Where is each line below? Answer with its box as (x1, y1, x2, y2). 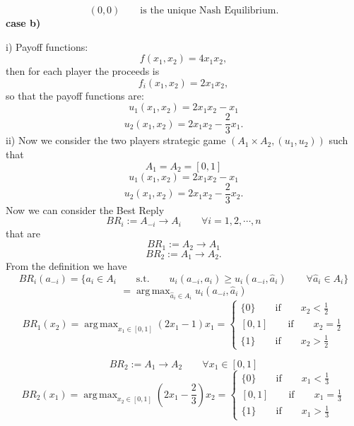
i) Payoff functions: (6, 39, 88, 54)
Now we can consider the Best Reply (6, 202, 165, 217)
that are (6, 225, 41, 240)
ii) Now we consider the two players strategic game (6, 133, 226, 148)
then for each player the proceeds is (6, 64, 160, 78)
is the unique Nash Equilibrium (140, 6, 276, 16)
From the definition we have (6, 259, 127, 273)
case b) (6, 16, 41, 30)
